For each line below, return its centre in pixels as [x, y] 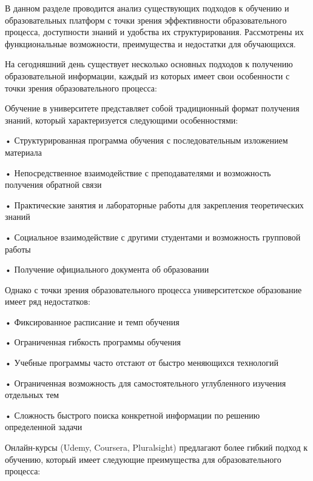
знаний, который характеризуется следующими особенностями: [122, 120]
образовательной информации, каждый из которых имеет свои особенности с [147, 75]
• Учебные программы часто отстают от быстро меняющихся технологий [142, 363]
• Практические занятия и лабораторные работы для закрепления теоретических [154, 204]
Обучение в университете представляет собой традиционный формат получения [152, 108]
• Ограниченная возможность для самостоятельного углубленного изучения [146, 383]
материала [23, 152]
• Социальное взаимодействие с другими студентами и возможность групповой [153, 237]
